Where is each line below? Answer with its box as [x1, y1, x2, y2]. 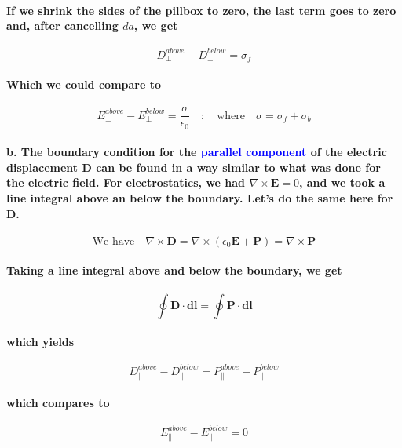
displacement [6, 158, 79, 175]
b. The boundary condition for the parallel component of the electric [6, 144, 387, 160]
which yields [6, 333, 75, 350]
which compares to [6, 395, 110, 411]
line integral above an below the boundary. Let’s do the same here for [6, 190, 393, 206]
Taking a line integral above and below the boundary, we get [6, 262, 342, 279]
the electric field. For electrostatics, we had [6, 174, 246, 191]
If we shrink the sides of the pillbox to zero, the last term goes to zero [6, 2, 397, 18]
